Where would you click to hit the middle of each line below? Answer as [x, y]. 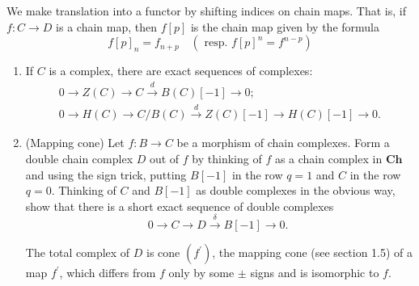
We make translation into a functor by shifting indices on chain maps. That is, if [206, 11]
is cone [163, 252]
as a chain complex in [328, 159]
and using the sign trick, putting [106, 174]
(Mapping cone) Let [75, 143]
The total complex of [78, 252]
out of [164, 159]
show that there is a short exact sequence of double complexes [180, 206]
